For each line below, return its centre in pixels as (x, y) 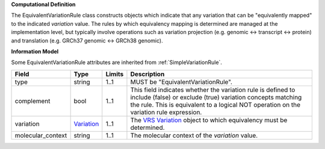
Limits (115, 74)
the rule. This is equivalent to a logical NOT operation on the (215, 105)
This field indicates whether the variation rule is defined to (213, 90)
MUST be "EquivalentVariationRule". (181, 82)
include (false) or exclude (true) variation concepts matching (216, 97)
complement (32, 101)
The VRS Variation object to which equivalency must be (209, 120)
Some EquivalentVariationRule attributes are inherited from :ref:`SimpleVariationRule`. (117, 62)
